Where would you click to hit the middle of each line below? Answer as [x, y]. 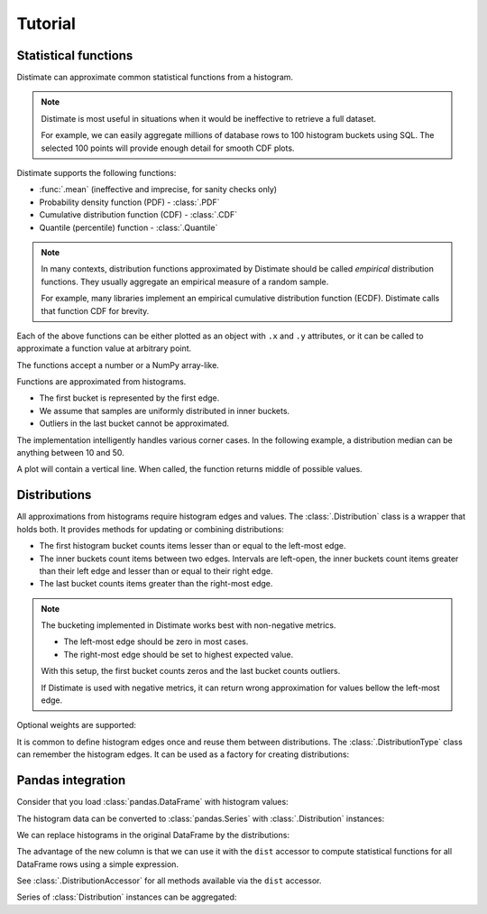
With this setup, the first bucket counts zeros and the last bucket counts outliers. [191, 671]
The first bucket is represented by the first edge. [129, 398]
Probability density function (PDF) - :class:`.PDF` [129, 202]
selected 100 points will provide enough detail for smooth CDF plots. [168, 148]
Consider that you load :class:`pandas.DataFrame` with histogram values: [152, 802]
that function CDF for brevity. [95, 310]
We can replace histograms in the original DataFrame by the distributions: [153, 835]
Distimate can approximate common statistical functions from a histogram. [155, 78]
